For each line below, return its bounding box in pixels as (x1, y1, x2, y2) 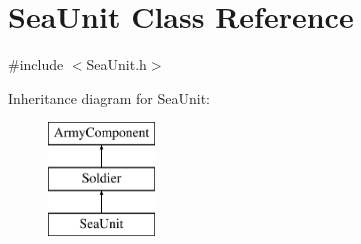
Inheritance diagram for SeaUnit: (8, 87, 210, 108)
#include (8, 54, 64, 75)
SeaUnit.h (86, 54, 147, 75)
